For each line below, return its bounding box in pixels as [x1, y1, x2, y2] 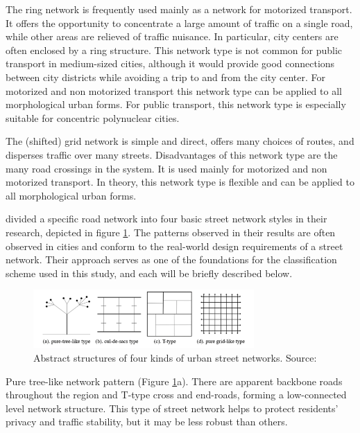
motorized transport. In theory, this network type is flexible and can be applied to [6, 175, 354, 189]
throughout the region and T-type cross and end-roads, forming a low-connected [6, 387, 347, 402]
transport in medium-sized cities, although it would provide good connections [6, 56, 335, 71]
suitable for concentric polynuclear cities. [6, 110, 180, 125]
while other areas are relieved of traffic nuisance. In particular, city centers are [6, 29, 338, 44]
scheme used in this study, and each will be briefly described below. [6, 265, 293, 280]
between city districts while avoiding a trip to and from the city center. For [6, 69, 325, 84]
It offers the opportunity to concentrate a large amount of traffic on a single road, [6, 15, 353, 30]
